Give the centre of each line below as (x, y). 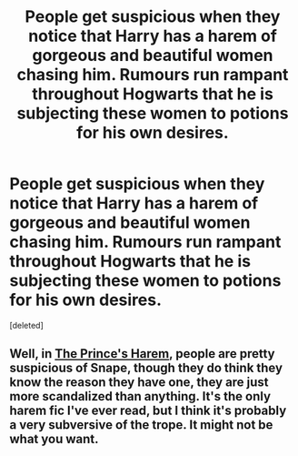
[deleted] (26, 325)
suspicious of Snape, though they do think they (146, 368)
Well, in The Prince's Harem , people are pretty (142, 354)
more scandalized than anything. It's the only (140, 396)
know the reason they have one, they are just (139, 383)
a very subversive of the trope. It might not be (141, 425)
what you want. (54, 439)
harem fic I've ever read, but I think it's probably (148, 411)
